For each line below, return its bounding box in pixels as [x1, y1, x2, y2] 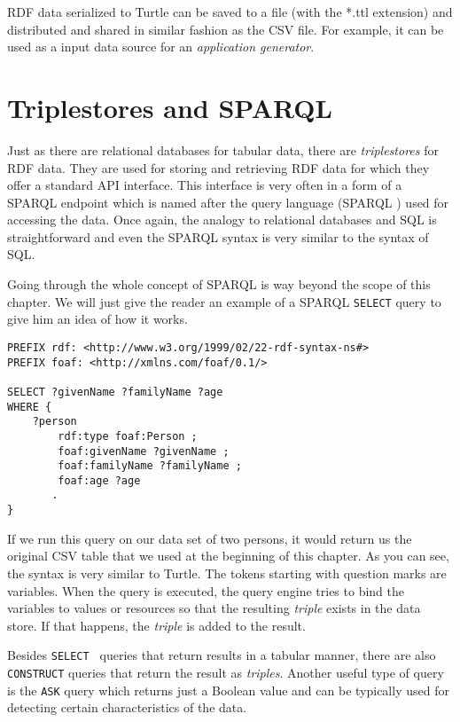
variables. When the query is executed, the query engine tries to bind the [7, 581, 404, 600]
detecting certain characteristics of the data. [7, 698, 247, 717]
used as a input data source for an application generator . [7, 37, 315, 56]
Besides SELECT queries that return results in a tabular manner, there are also [7, 646, 436, 664]
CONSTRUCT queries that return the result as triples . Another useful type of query [7, 663, 444, 681]
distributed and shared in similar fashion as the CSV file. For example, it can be [7, 20, 444, 38]
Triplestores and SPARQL [7, 89, 332, 125]
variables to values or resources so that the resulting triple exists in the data [7, 599, 421, 617]
